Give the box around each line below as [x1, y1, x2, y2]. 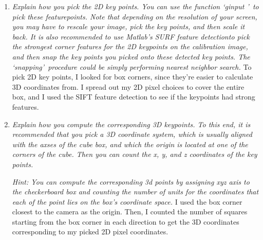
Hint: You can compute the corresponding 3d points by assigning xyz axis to [12, 176, 250, 187]
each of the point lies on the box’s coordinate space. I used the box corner [12, 196, 242, 207]
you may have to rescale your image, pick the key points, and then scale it [12, 21, 245, 32]
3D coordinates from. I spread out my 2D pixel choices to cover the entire [12, 81, 245, 92]
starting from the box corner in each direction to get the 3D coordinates [12, 216, 239, 227]
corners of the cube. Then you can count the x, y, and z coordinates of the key [12, 149, 257, 159]
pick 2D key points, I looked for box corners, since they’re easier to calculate [12, 71, 253, 82]
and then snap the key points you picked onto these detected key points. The [12, 51, 250, 62]
